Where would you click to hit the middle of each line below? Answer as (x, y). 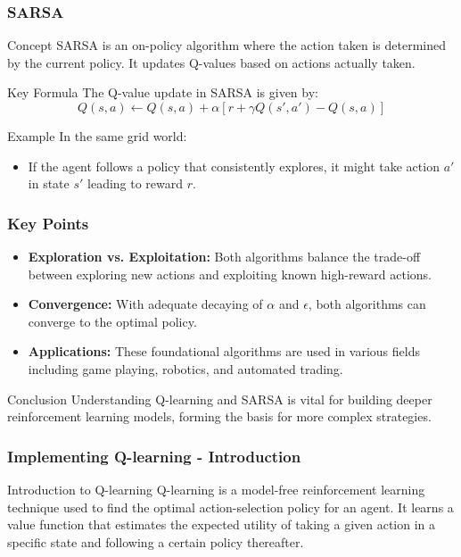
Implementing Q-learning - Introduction (154, 456)
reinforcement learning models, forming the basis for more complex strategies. (219, 416)
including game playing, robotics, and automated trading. (185, 368)
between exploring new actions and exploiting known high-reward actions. (230, 274)
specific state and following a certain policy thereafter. (156, 541)
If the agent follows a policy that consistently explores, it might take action (234, 166)
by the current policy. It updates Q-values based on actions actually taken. (211, 62)
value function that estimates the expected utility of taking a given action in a (222, 524)
